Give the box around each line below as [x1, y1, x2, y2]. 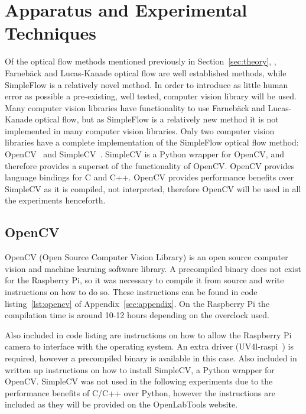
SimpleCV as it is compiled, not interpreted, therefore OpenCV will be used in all [5, 182, 301, 195]
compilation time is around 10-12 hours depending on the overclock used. [5, 309, 269, 321]
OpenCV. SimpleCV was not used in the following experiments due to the [5, 375, 273, 387]
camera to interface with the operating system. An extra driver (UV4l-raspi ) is [5, 340, 294, 352]
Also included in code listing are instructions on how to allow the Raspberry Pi [5, 328, 292, 341]
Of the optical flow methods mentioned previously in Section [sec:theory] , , [5, 55, 276, 67]
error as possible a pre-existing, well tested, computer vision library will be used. [5, 90, 297, 102]
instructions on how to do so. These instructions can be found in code [5, 286, 258, 298]
